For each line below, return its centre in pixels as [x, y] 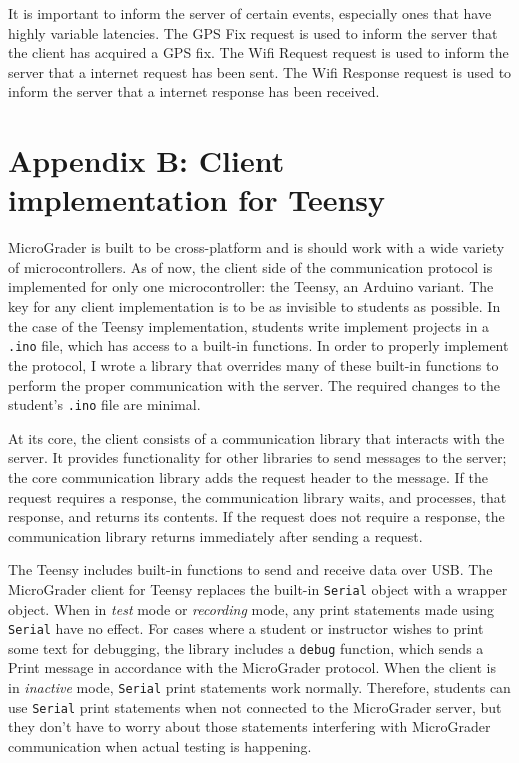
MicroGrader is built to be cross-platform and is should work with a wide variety [256, 247]
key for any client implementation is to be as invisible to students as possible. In [254, 306]
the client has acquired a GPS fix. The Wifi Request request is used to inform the [258, 52]
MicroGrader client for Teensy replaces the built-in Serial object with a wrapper [258, 588]
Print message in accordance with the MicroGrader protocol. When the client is [252, 667]
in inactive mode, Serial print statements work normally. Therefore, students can [259, 687]
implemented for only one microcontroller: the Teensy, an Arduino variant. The [251, 286]
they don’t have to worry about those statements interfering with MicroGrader [249, 726]
